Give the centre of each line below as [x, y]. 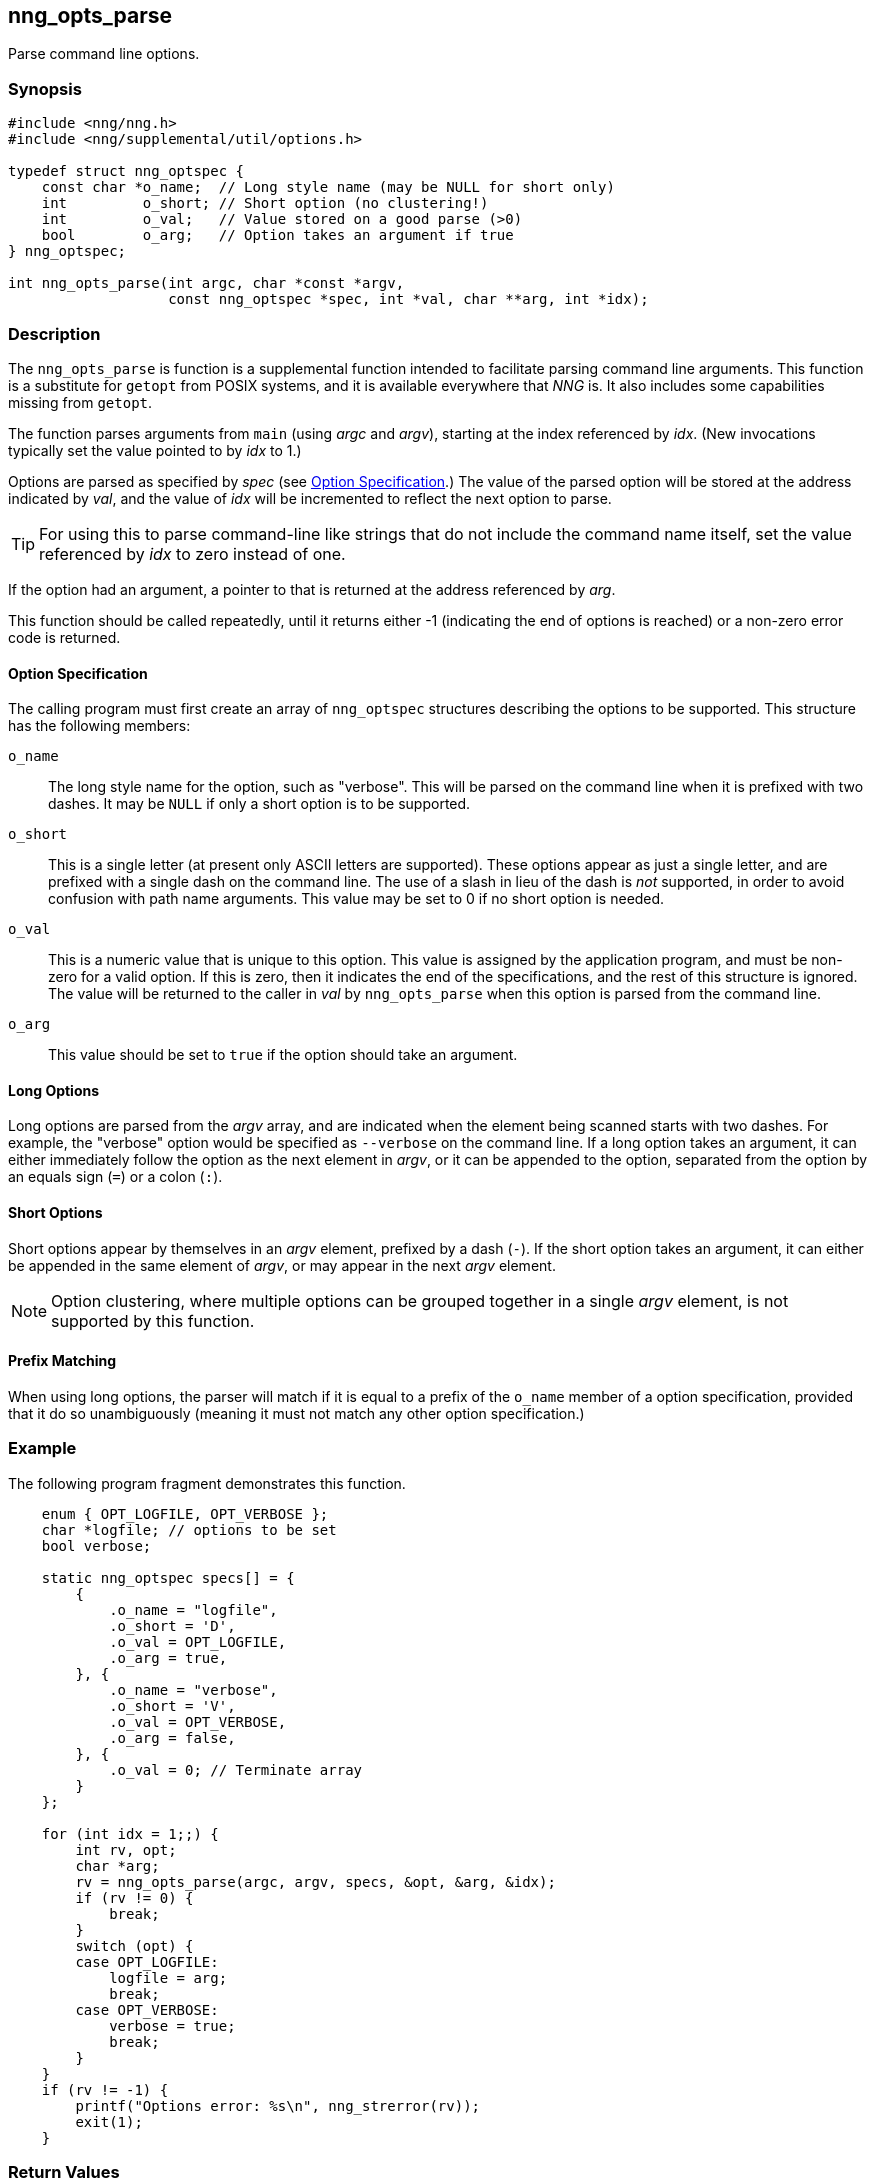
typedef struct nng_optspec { [126, 171]
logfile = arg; [168, 1977]
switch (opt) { [134, 1945]
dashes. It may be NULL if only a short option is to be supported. [259, 804]
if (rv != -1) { [105, 2089]
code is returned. [64, 637]
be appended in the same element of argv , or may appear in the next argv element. [282, 1265]
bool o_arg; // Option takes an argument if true [277, 235]
